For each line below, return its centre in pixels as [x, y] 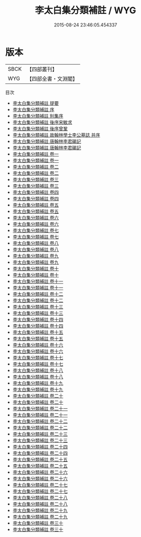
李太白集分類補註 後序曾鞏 [40, 128]
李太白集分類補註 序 [33, 109]
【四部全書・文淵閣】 [52, 78]
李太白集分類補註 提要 [36, 103]
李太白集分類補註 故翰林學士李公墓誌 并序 [56, 135]
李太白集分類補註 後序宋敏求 [42, 122]
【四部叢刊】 [42, 69]
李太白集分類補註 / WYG [86, 10]
